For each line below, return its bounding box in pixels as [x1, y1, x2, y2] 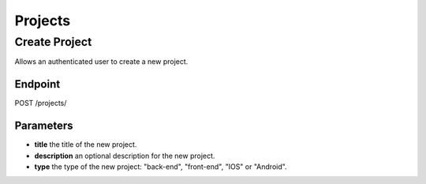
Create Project [14, 35, 92, 49]
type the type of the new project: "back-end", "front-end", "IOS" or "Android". [34, 162, 287, 171]
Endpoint [14, 77, 61, 91]
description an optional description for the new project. [34, 151, 215, 160]
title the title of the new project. [34, 140, 137, 149]
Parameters [14, 119, 73, 133]
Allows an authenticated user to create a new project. [14, 57, 189, 66]
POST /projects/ [14, 99, 67, 108]
